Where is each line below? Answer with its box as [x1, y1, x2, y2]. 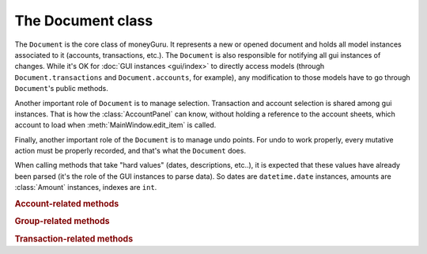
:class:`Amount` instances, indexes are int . [14, 183, 157, 192]
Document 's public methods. [14, 84, 108, 93]
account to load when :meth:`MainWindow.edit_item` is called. [14, 120, 217, 130]
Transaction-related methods [14, 233, 134, 245]
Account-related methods [14, 199, 119, 210]
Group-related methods [14, 216, 110, 227]
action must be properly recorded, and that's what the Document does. [14, 146, 247, 156]
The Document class [14, 12, 153, 29]
